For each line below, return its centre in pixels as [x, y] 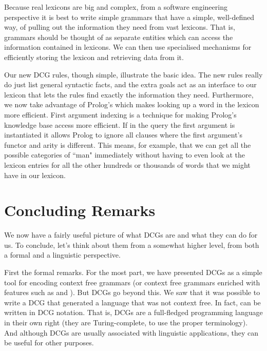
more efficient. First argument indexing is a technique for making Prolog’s [120, 114]
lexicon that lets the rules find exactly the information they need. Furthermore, [129, 94]
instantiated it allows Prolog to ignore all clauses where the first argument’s [123, 135]
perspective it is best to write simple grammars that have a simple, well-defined [129, 17]
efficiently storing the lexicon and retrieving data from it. [94, 57]
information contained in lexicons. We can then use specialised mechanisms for [128, 47]
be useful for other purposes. [49, 343]
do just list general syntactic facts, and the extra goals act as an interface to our [130, 84]
